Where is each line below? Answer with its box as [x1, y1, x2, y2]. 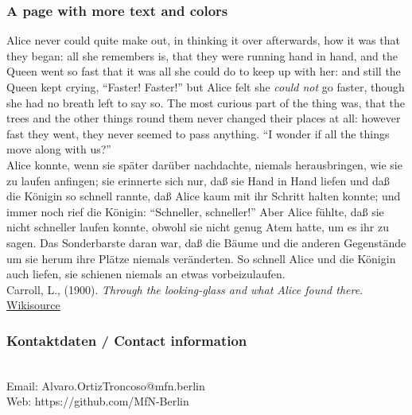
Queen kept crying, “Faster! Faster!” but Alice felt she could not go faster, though [6, 79, 405, 95]
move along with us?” [6, 141, 111, 157]
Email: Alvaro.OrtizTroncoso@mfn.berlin [6, 377, 205, 394]
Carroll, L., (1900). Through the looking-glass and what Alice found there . [6, 281, 363, 297]
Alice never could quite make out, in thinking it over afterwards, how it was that [6, 32, 400, 48]
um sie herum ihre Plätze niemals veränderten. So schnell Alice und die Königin [6, 250, 396, 266]
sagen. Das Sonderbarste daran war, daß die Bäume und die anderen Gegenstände [6, 234, 406, 250]
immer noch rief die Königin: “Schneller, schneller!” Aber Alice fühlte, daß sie [6, 203, 384, 219]
